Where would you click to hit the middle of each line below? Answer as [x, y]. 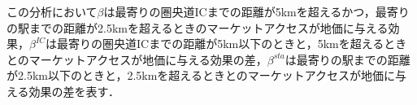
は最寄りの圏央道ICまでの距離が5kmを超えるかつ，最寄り [256, 11]
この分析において [52, 11]
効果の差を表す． [74, 91]
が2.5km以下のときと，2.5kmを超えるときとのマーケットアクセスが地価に [201, 75]
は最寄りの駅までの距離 [347, 59]
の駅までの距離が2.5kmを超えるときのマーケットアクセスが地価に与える [198, 27]
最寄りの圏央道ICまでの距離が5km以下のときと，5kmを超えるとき [232, 44]
